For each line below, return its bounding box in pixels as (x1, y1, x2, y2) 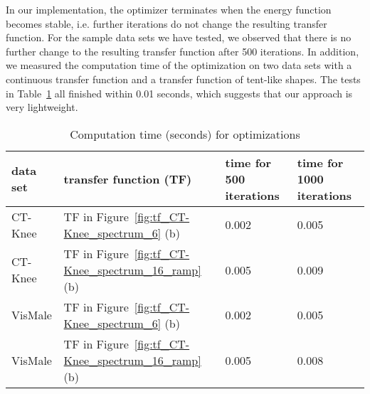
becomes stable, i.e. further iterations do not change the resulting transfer (6, 16, 327, 31)
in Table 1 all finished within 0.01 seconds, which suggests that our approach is (6, 85, 353, 100)
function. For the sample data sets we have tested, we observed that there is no (6, 30, 351, 45)
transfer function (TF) (63, 170, 192, 187)
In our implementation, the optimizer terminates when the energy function (6, 2, 332, 16)
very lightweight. (6, 100, 78, 115)
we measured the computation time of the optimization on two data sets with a (6, 58, 352, 73)
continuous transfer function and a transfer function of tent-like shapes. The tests (6, 71, 361, 86)
